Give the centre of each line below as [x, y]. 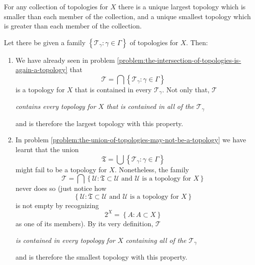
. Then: [197, 42]
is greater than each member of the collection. [73, 26]
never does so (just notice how [61, 188]
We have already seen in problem [65, 60]
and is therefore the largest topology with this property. [99, 123]
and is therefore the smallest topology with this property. [101, 256]
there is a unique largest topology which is [182, 6]
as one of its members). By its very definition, [84, 223]
